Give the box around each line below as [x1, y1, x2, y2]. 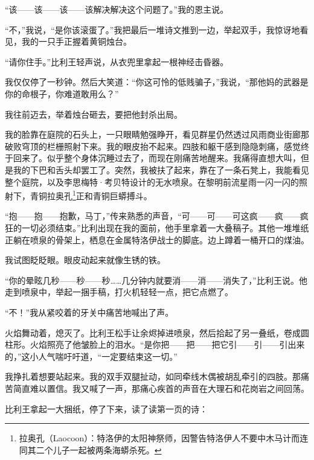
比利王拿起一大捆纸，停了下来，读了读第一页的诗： [5, 402, 208, 415]
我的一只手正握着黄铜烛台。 [21, 35, 132, 48]
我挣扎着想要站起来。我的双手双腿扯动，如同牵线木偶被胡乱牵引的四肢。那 [5, 370, 301, 383]
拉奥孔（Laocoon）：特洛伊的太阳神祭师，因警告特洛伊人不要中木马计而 [19, 432, 300, 444]
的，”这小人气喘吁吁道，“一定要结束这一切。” [5, 350, 178, 362]
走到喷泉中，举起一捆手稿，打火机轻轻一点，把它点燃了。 [5, 286, 233, 298]
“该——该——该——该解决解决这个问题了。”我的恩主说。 [5, 3, 229, 15]
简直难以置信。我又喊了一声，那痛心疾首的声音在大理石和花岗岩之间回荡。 [13, 382, 309, 394]
